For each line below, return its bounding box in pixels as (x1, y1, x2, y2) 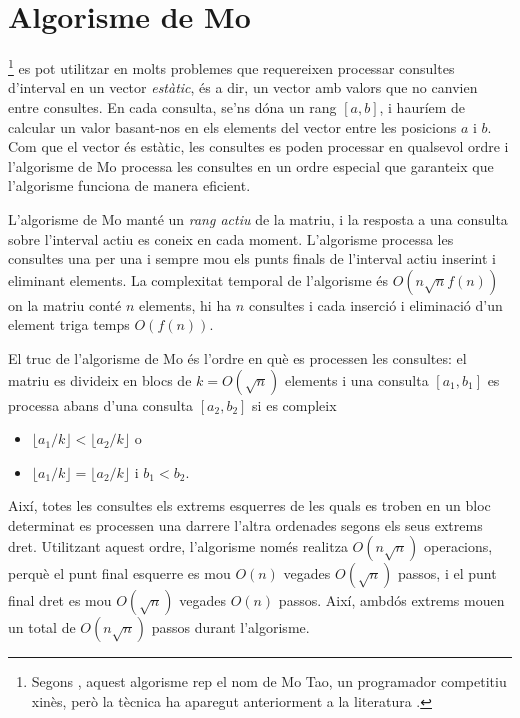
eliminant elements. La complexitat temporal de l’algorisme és (8, 269, 389, 290)
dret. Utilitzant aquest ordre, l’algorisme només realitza (8, 536, 348, 557)
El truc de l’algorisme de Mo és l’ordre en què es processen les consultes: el (8, 347, 467, 368)
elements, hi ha (138, 294, 232, 315)
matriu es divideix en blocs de (8, 369, 192, 390)
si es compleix (252, 394, 337, 415)
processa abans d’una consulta (8, 394, 194, 415)
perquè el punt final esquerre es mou (8, 563, 231, 584)
